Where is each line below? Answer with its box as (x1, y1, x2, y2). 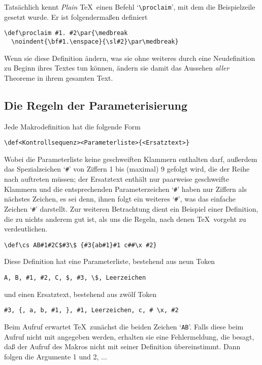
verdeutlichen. (4, 223, 48, 234)
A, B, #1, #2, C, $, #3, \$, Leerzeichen (4, 274, 146, 282)
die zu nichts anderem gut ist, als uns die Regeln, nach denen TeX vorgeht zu (4, 213, 246, 224)
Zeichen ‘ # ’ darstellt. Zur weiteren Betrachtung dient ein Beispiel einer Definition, (4, 203, 258, 214)
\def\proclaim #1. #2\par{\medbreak (4, 29, 128, 37)
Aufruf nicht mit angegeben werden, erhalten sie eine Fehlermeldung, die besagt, (4, 331, 254, 342)
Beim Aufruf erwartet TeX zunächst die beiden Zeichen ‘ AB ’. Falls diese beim (4, 321, 244, 331)
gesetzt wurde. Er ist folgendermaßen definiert (4, 11, 148, 22)
